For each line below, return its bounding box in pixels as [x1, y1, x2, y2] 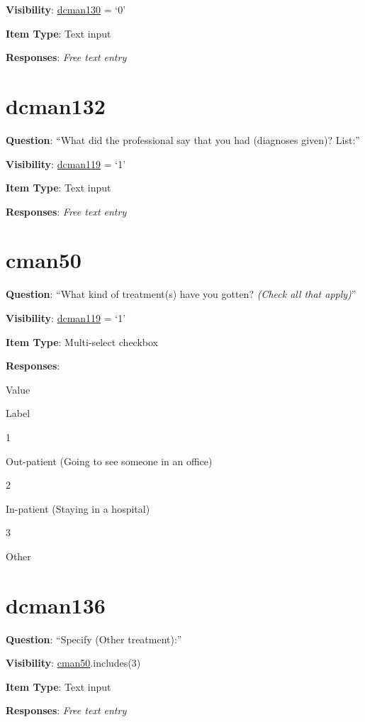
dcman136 [6, 590, 106, 619]
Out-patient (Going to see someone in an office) [6, 453, 213, 468]
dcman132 [6, 91, 106, 120]
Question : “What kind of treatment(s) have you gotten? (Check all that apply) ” [6, 287, 356, 301]
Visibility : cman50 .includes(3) [6, 655, 141, 670]
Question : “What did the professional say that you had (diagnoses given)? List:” [6, 132, 360, 147]
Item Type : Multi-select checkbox [6, 334, 158, 349]
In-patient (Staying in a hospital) [6, 501, 150, 516]
